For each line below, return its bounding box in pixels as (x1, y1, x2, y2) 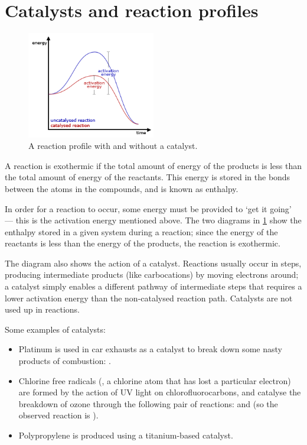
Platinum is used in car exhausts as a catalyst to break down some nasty (18, 343, 282, 355)
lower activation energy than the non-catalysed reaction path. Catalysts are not (5, 291, 293, 304)
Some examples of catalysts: (5, 323, 106, 335)
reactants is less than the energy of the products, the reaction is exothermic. (5, 237, 280, 249)
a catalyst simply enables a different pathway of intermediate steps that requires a (5, 280, 302, 293)
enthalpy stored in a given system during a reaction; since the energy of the (5, 225, 278, 238)
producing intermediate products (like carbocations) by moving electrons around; (5, 268, 299, 281)
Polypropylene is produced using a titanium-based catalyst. (18, 429, 233, 441)
